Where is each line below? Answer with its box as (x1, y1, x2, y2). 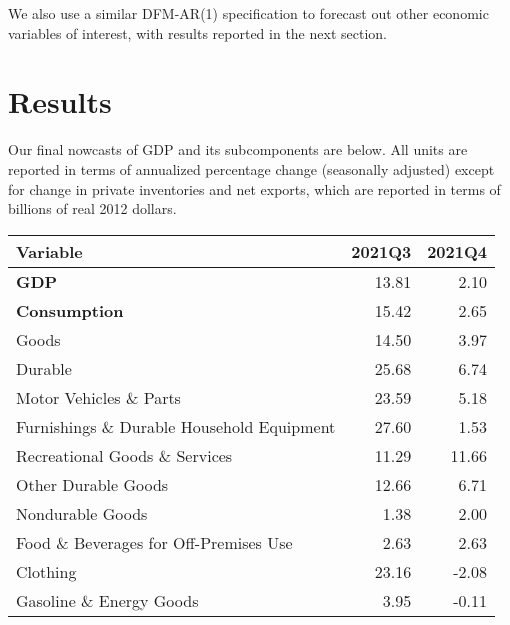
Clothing (16, 559, 77, 583)
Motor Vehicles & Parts (16, 385, 181, 409)
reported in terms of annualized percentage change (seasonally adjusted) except (8, 158, 495, 179)
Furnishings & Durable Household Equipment (16, 414, 336, 438)
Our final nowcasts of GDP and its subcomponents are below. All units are (8, 139, 468, 160)
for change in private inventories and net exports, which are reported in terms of (8, 178, 501, 199)
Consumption (16, 298, 124, 322)
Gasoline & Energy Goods (16, 588, 199, 612)
